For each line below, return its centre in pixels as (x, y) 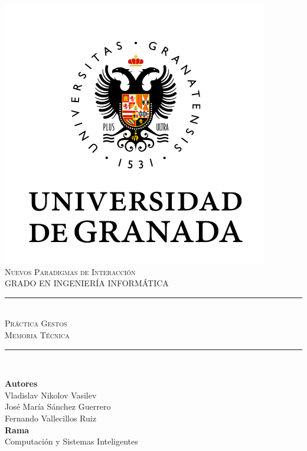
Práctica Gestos (36, 323)
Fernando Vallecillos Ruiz (50, 418)
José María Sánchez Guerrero (58, 406)
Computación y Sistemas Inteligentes (71, 441)
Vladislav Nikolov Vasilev (51, 395)
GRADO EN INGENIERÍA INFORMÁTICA (87, 283)
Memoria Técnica (37, 334)
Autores (21, 383)
